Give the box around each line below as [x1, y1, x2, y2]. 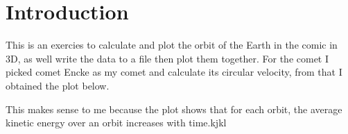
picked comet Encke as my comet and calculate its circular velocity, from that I [6, 65, 342, 79]
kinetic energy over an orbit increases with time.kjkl [6, 115, 227, 130]
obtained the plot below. [6, 78, 110, 92]
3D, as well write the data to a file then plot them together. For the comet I [6, 51, 329, 65]
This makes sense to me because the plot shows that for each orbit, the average [6, 101, 342, 116]
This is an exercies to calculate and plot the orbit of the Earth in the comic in [6, 37, 338, 52]
